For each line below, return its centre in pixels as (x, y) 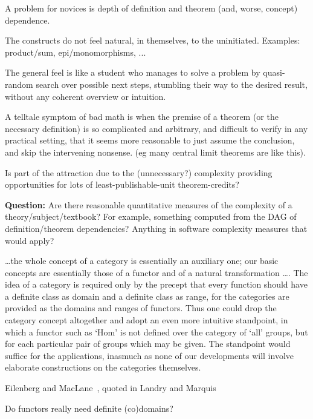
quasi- (274, 72)
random (19, 84)
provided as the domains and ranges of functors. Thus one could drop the (141, 308)
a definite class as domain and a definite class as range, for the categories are (147, 296)
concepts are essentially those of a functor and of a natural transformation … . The (156, 272)
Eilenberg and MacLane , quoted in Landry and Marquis (111, 388)
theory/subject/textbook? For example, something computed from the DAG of (151, 216)
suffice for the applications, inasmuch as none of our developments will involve (150, 355)
